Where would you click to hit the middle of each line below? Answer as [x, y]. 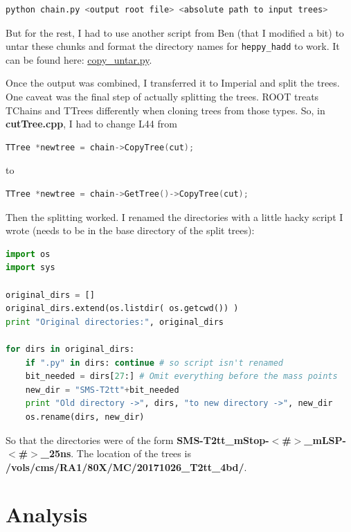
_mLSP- [325, 440]
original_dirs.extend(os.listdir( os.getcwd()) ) [122, 309]
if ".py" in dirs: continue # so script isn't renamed [154, 363]
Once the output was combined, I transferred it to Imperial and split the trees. [173, 83]
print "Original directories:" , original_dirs [115, 322]
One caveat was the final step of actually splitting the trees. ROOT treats [162, 97]
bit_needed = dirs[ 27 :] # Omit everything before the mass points [181, 376]
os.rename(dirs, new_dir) [85, 417]
